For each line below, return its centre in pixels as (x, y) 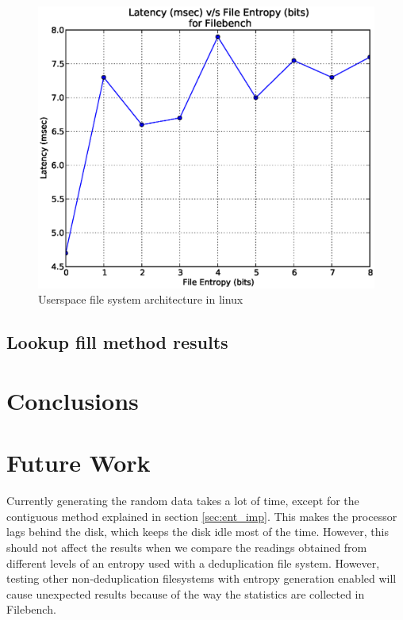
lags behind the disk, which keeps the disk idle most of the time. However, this (198, 532)
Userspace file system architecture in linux (141, 299)
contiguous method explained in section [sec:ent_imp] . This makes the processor (202, 516)
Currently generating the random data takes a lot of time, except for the (183, 501)
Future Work (79, 463)
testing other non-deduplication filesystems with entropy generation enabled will (201, 578)
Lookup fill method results (117, 342)
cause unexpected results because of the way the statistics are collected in (186, 593)
